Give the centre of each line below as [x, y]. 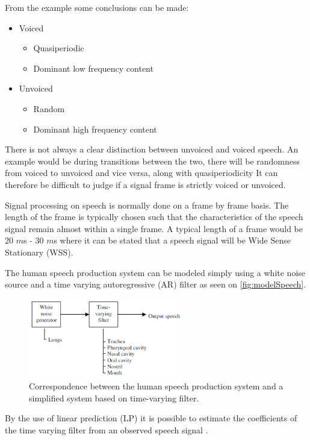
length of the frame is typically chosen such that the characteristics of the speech [154, 217]
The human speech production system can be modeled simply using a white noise [155, 272]
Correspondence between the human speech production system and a [156, 386]
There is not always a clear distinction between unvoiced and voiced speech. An [152, 149]
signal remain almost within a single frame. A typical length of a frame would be [154, 228]
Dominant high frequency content [95, 129]
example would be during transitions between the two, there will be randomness [153, 161]
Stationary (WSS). [39, 252]
